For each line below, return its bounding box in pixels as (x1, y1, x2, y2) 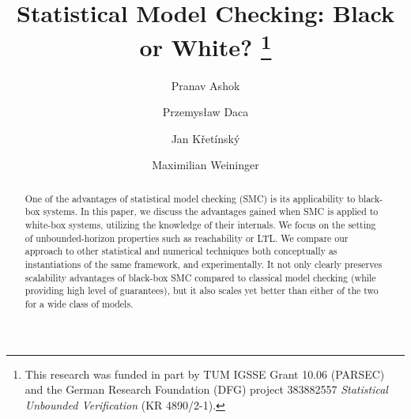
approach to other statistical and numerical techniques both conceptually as (25, 244, 337, 258)
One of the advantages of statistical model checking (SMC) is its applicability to (25, 191, 356, 205)
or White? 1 (139, 28, 272, 63)
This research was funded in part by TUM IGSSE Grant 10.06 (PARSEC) (25, 365, 385, 382)
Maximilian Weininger (152, 157, 259, 173)
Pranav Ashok (171, 77, 240, 93)
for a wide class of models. (25, 297, 134, 311)
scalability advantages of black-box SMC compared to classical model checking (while (25, 270, 376, 284)
